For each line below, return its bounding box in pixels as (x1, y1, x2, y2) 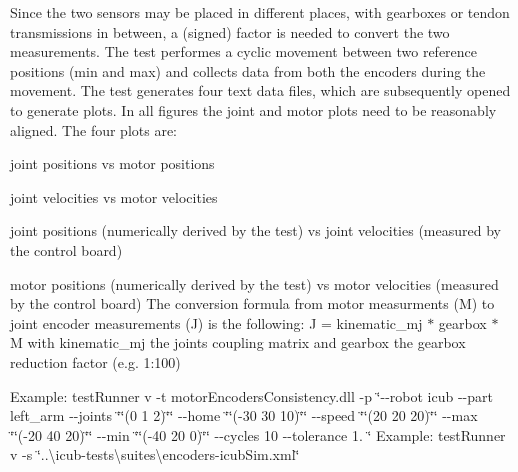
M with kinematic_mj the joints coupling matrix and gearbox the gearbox (10, 332, 466, 353)
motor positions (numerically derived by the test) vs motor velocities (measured (10, 273, 499, 294)
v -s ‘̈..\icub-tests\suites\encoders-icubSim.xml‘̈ (10, 444, 300, 465)
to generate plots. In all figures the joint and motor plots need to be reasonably (10, 99, 497, 120)
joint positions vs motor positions (10, 153, 215, 174)
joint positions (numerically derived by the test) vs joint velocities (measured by (10, 220, 501, 241)
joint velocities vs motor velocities (10, 186, 218, 207)
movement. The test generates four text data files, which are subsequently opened (10, 80, 511, 101)
